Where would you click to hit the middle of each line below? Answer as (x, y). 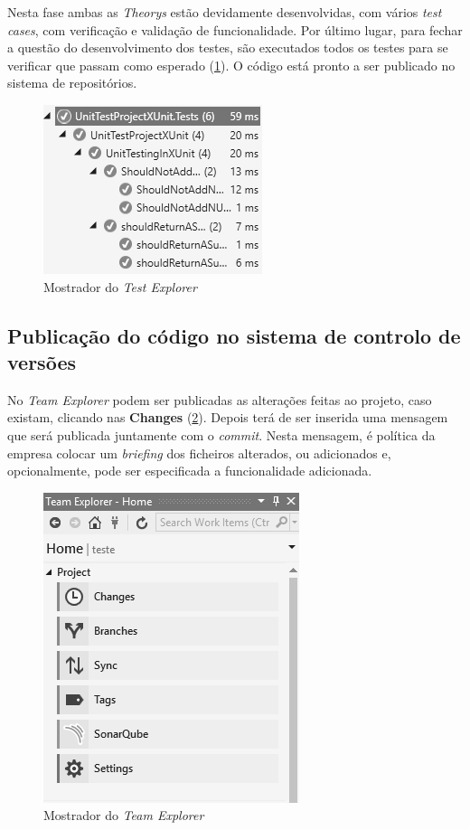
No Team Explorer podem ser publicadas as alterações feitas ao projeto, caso (220, 399)
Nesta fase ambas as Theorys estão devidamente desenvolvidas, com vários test (225, 12)
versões (42, 361)
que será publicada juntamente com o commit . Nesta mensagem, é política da (221, 434)
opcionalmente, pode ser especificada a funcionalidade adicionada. (190, 471)
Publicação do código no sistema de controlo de (234, 335)
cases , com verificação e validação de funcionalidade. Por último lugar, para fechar (235, 29)
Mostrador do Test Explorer (120, 286)
